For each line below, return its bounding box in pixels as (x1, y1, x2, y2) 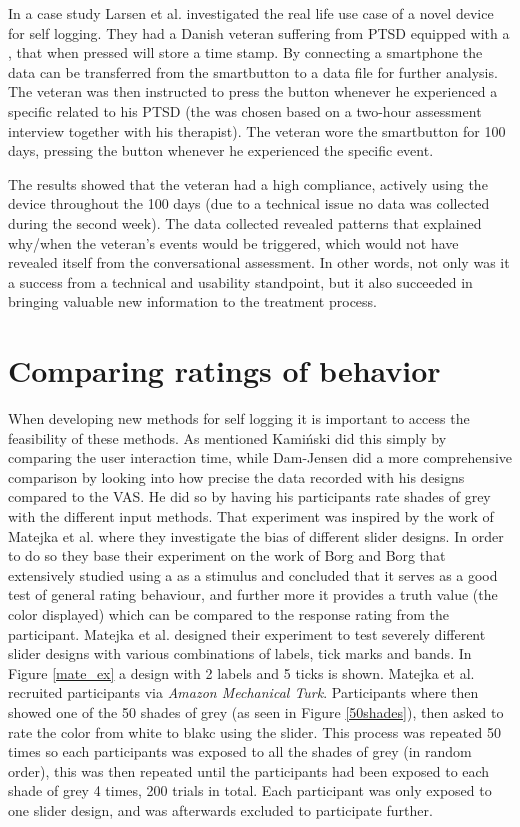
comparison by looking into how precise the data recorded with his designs (8, 466, 465, 487)
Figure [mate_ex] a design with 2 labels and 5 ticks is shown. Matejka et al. (8, 662, 475, 683)
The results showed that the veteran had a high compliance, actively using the (8, 173, 488, 194)
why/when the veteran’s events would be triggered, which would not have (8, 232, 459, 253)
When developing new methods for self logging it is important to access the (8, 408, 470, 429)
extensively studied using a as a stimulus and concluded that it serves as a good (8, 564, 498, 585)
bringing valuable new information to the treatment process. (8, 291, 377, 312)
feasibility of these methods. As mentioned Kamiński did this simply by (8, 427, 447, 448)
